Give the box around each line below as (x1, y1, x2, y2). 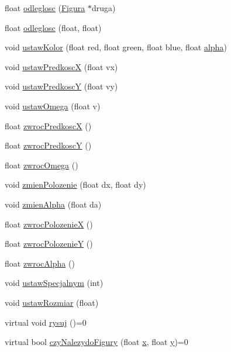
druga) (91, 2, 116, 13)
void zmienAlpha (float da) (5, 198, 102, 210)
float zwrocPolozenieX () (5, 218, 93, 230)
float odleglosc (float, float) (5, 21, 102, 33)
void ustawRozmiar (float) (5, 296, 99, 308)
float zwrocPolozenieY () (5, 237, 93, 250)
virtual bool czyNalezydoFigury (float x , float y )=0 (5, 336, 188, 348)
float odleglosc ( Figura (5, 2, 85, 13)
